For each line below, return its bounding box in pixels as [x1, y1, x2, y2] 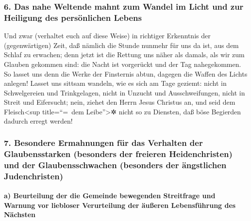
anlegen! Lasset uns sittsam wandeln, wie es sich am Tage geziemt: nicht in [4, 78, 227, 88]
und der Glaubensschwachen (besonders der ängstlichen [4, 158, 227, 171]
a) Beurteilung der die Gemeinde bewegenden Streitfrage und [4, 190, 216, 201]
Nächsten [4, 209, 36, 220]
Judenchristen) [4, 170, 64, 182]
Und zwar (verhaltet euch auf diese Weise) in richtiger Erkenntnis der [4, 31, 211, 41]
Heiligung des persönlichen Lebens [4, 11, 142, 23]
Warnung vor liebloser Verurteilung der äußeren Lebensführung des [4, 200, 236, 210]
